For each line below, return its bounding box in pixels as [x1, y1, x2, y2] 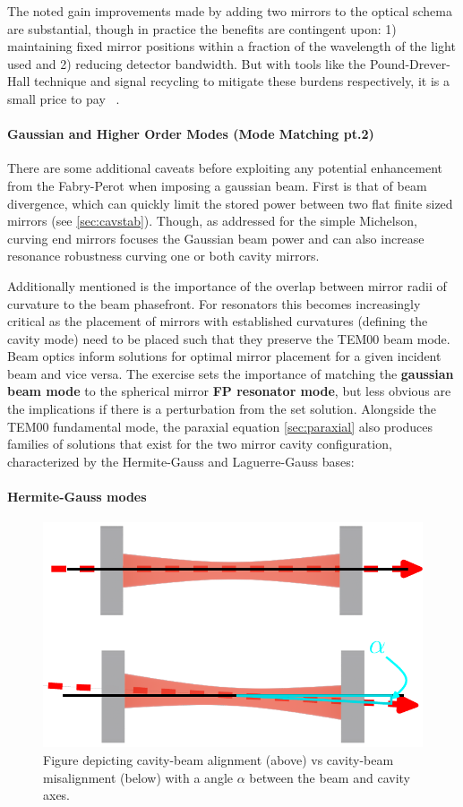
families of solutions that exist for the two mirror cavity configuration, [7, 434, 392, 453]
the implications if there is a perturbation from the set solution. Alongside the [7, 399, 436, 418]
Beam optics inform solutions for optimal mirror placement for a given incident [7, 347, 442, 365]
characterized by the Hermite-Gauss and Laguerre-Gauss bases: [7, 451, 355, 470]
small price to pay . [7, 89, 120, 107]
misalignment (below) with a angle [43, 768, 234, 786]
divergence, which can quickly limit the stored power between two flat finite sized [7, 193, 453, 212]
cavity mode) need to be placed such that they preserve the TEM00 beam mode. [7, 329, 450, 348]
